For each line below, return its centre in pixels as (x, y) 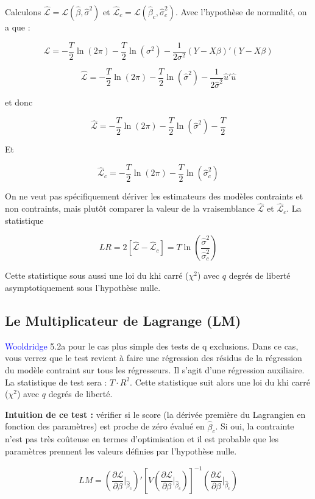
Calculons (23, 12)
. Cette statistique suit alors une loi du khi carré (220, 382)
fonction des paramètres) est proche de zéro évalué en (105, 426)
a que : (18, 27)
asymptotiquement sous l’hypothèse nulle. (83, 287)
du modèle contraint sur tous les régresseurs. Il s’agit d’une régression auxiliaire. (155, 369)
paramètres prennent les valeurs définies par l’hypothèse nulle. (121, 451)
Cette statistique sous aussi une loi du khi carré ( (97, 275)
